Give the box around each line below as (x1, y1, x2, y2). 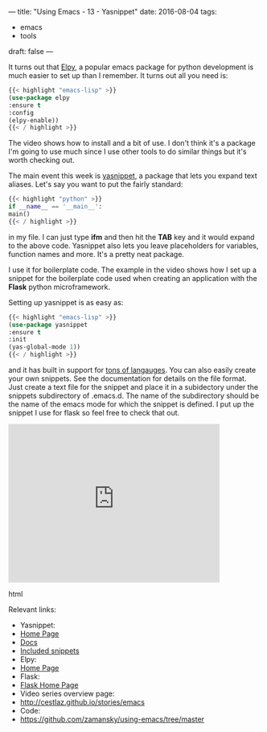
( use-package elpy (8, 93, 70, 101)
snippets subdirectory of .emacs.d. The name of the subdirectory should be (8, 391, 260, 400)
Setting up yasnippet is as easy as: (8, 297, 124, 307)
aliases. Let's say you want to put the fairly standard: (8, 180, 183, 189)
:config (8, 109, 35, 117)
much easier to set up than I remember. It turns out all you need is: (8, 71, 228, 80)
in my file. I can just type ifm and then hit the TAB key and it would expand (8, 232, 255, 242)
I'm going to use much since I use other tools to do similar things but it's (8, 147, 247, 156)
